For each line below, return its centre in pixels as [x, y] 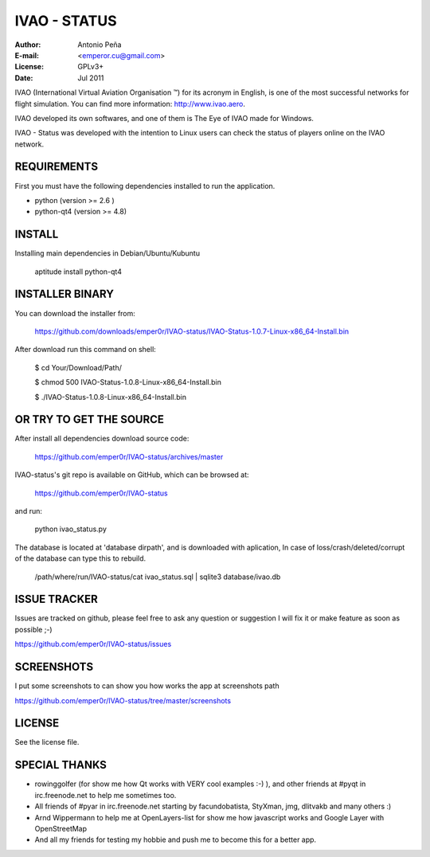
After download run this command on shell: [86, 350]
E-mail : [27, 55]
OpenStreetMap [61, 828]
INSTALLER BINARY [64, 294]
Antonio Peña [100, 45]
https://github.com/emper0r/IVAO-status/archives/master [129, 456]
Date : [24, 78]
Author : [28, 45]
